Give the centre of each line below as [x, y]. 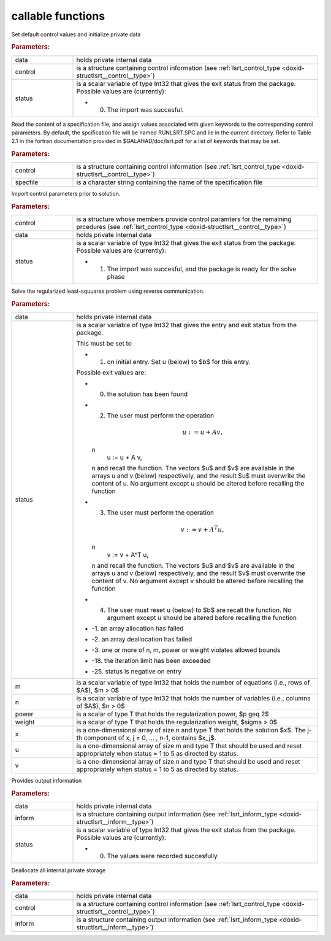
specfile [27, 182]
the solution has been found [147, 394]
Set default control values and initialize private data [76, 34]
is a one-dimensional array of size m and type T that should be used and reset [189, 746]
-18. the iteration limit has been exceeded [151, 661]
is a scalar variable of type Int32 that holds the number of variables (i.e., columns [193, 699]
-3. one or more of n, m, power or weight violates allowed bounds [186, 650]
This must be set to [104, 343]
